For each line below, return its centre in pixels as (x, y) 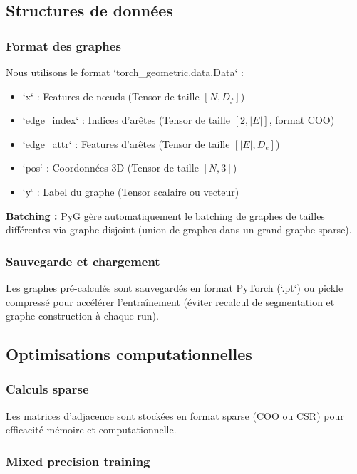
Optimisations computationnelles (129, 354)
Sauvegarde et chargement (83, 261)
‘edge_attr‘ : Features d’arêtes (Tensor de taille (126, 143)
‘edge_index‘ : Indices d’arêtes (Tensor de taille (126, 120)
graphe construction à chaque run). (82, 316)
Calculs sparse (47, 389)
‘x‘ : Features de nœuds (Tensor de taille (111, 96)
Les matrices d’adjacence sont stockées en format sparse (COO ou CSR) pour (175, 415)
